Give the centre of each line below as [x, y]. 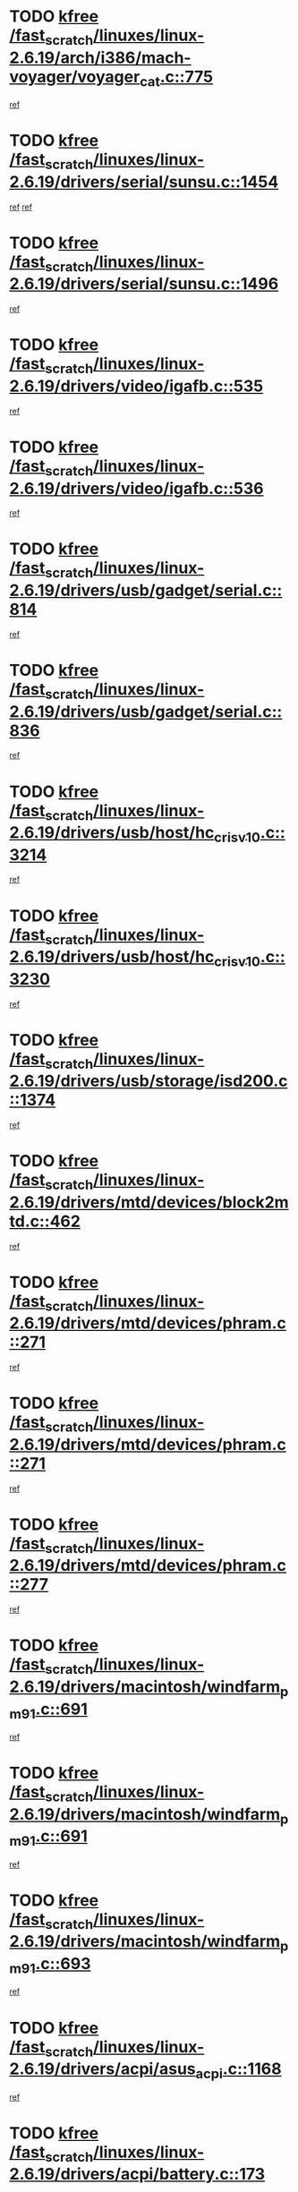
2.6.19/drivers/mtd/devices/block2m [149, 1202]
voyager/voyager [75, 77]
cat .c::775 [176, 78]
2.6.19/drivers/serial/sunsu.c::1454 [144, 182]
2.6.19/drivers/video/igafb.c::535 [136, 386]
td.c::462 [45, 1221]
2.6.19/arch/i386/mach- [100, 58]
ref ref [21, 207]
